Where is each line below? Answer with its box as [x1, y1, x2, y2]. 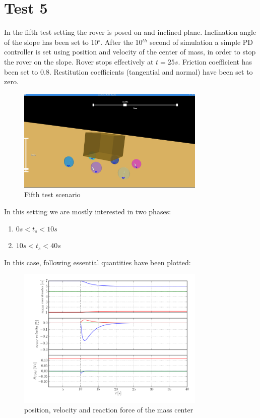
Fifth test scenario [24, 189, 81, 200]
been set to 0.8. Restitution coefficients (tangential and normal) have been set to [4, 66, 253, 77]
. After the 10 [100, 36, 143, 47]
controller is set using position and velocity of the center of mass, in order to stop [4, 46, 256, 57]
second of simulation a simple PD [150, 36, 253, 47]
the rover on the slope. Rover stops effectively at [4, 56, 154, 67]
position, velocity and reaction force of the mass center [24, 404, 193, 415]
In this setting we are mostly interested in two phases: [4, 206, 171, 217]
